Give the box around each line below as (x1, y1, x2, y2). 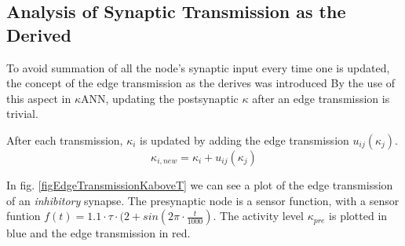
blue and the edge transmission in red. (6, 225, 191, 241)
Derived (6, 22, 71, 46)
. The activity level (213, 207, 304, 224)
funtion (6, 207, 41, 224)
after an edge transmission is (252, 90, 390, 106)
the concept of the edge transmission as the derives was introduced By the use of (6, 75, 396, 91)
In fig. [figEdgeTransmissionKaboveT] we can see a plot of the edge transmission (6, 176, 393, 193)
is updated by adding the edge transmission (140, 131, 349, 148)
